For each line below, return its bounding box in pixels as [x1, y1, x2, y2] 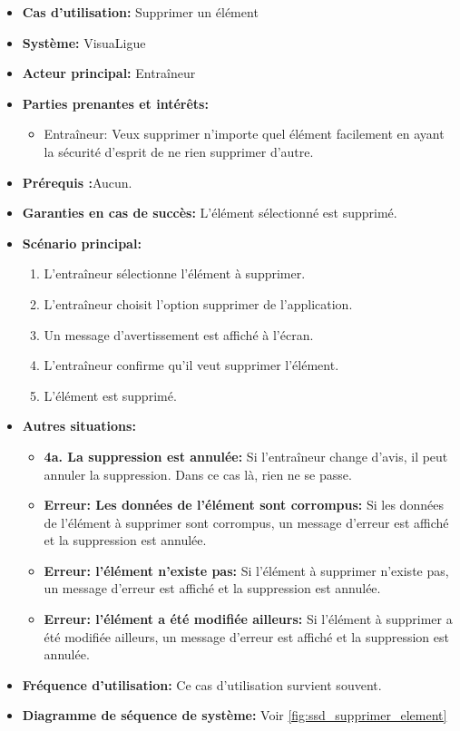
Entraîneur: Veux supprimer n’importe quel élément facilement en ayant [44, 124, 445, 143]
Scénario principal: [22, 233, 142, 252]
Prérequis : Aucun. [22, 172, 132, 191]
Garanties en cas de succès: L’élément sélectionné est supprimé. [22, 203, 397, 222]
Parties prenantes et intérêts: [22, 93, 209, 112]
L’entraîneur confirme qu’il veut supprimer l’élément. [44, 356, 339, 375]
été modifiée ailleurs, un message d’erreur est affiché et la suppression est [44, 627, 449, 646]
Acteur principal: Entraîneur [22, 63, 196, 83]
